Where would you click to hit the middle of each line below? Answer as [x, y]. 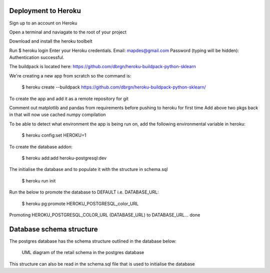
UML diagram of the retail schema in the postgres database [83, 252]
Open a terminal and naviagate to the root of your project [68, 32]
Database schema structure [53, 229]
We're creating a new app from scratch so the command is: [70, 75]
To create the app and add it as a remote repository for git [69, 98]
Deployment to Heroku [45, 11]
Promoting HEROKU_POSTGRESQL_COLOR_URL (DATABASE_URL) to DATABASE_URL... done [105, 214]
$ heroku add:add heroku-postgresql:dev [64, 158]
